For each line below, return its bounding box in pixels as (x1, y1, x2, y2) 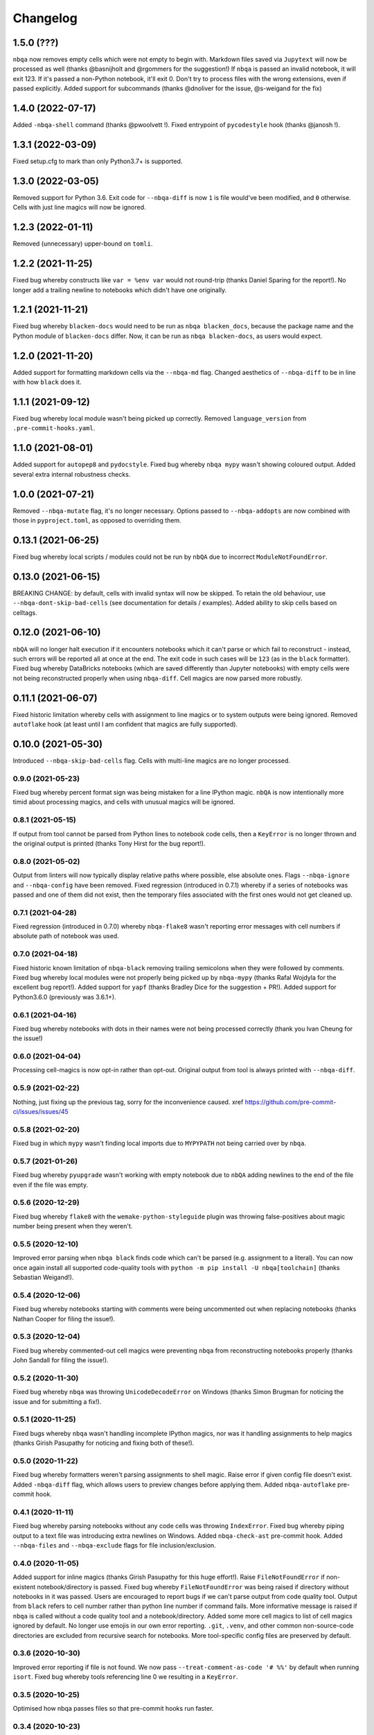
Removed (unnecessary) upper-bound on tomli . (12, 239, 153, 248)
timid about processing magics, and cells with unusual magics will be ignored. (12, 798, 235, 806)
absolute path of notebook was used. (12, 932, 119, 940)
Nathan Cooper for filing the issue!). (12, 1314, 116, 1323)
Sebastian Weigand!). (12, 1273, 74, 1282)
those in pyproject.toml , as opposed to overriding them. (12, 516, 181, 525)
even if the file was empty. (12, 1180, 89, 1189)
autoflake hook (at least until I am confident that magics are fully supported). (12, 720, 238, 728)
